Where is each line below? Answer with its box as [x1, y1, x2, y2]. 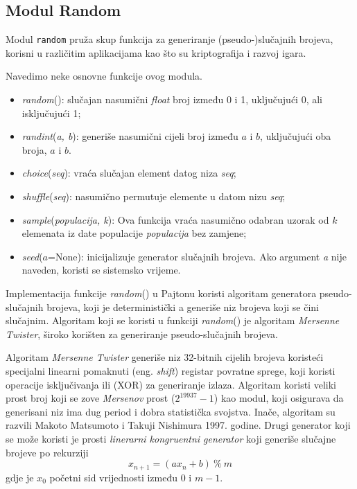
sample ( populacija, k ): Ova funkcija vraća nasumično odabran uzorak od [21, 212, 329, 226]
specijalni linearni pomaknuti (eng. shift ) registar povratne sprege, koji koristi [6, 363, 336, 377]
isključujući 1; [21, 105, 81, 120]
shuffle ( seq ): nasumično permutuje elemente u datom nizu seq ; [21, 189, 286, 204]
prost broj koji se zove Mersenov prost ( [6, 391, 175, 405]
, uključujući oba [260, 129, 331, 143]
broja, [21, 142, 47, 157]
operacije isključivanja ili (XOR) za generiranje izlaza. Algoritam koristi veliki [6, 377, 336, 391]
